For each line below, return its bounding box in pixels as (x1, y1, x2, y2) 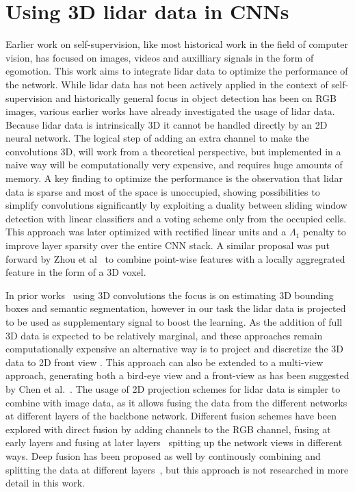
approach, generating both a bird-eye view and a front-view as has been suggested (5, 368, 350, 383)
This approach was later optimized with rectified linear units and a (5, 224, 287, 239)
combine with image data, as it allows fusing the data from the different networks (5, 395, 347, 409)
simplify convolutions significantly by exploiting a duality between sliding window (5, 198, 347, 212)
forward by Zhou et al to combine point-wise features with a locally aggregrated (5, 251, 345, 266)
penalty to (303, 224, 346, 239)
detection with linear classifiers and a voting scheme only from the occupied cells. (5, 211, 347, 225)
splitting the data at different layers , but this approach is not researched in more (5, 462, 349, 476)
